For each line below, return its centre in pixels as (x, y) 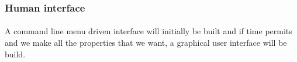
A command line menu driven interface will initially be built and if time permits (148, 31)
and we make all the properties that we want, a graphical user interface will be (146, 43)
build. (15, 54)
